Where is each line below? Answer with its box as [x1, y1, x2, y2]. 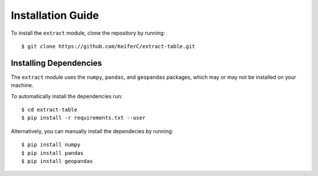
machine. [11, 82, 34, 89]
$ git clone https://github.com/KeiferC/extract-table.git [21, 43, 196, 49]
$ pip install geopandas [21, 158, 93, 164]
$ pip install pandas [21, 150, 84, 156]
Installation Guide [11, 9, 100, 22]
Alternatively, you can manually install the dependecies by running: [11, 127, 174, 135]
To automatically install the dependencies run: [11, 92, 123, 99]
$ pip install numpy [21, 141, 81, 148]
